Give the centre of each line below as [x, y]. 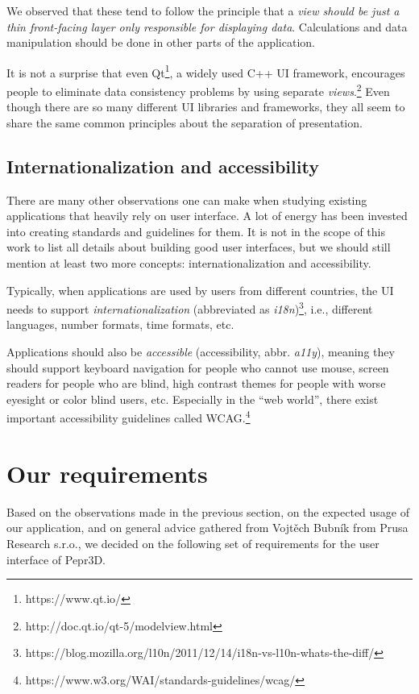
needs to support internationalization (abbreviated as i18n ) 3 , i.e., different [190, 308]
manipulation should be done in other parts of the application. [161, 42]
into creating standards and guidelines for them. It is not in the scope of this [196, 231]
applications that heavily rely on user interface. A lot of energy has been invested [207, 216]
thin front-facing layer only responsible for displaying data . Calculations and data [207, 26]
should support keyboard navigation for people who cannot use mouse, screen [198, 367]
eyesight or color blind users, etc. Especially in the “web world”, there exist [193, 399]
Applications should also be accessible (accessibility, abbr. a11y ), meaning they [201, 352]
